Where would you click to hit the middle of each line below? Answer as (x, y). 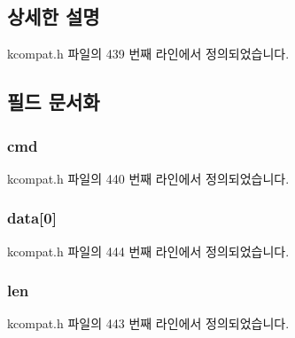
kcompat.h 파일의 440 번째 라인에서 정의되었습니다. (148, 178)
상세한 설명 (54, 16)
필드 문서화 (54, 102)
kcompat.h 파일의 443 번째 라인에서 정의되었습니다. (148, 323)
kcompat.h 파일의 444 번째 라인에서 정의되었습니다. (148, 251)
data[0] (32, 218)
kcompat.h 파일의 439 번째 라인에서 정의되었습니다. (148, 54)
